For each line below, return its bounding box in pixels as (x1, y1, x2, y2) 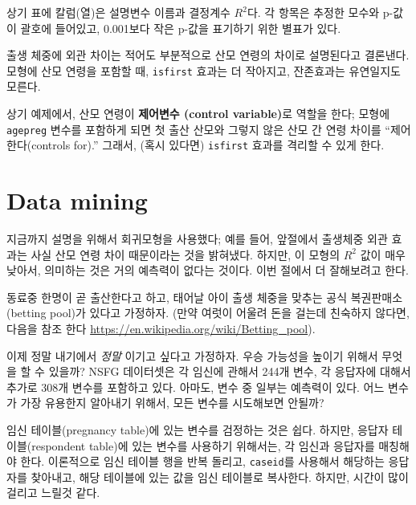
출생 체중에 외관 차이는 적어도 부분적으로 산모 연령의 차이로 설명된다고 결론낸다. (6, 47, 410, 63)
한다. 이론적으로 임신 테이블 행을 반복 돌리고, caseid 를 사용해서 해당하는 (20, 453, 385, 470)
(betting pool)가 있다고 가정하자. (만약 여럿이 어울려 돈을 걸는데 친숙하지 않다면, (6, 304, 410, 321)
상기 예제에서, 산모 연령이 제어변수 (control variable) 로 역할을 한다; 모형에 (6, 105, 390, 122)
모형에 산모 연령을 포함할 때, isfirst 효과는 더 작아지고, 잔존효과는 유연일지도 (6, 62, 401, 79)
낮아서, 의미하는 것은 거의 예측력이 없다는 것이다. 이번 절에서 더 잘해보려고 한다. (6, 262, 409, 279)
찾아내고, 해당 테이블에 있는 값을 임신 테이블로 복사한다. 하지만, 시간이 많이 (31, 468, 409, 485)
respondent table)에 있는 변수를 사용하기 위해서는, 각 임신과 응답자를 (31, 437, 375, 454)
